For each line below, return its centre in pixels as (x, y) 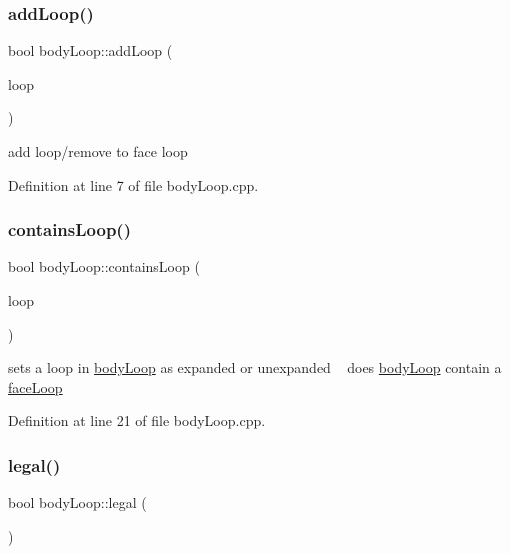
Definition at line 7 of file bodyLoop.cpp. (133, 184)
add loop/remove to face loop (98, 151)
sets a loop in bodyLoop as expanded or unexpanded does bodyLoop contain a (255, 367)
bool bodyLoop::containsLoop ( (104, 266)
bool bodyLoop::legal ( (77, 502)
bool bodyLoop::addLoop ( (90, 50)
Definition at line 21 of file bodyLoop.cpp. (137, 420)
